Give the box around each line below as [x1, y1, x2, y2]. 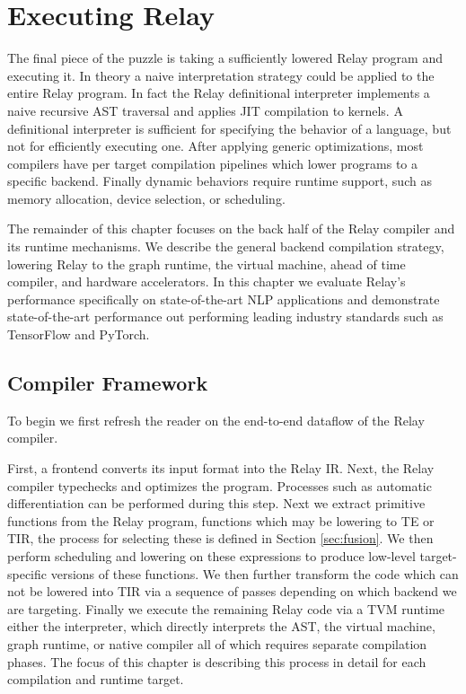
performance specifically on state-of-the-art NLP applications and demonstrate [7, 289, 440, 308]
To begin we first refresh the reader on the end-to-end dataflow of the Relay [7, 410, 425, 429]
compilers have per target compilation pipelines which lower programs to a [7, 154, 418, 172]
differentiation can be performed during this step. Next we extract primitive [7, 494, 426, 513]
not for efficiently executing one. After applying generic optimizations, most [7, 136, 424, 155]
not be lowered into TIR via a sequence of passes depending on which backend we [7, 582, 457, 601]
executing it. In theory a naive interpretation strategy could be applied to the [7, 66, 435, 84]
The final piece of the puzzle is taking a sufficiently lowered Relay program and [7, 48, 443, 67]
